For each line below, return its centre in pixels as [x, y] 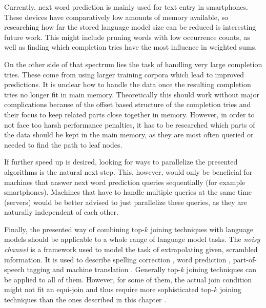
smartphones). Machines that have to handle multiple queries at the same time [128, 192]
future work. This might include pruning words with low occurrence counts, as [127, 37]
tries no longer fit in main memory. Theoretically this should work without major [132, 94]
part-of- [245, 259]
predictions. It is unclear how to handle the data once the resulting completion [128, 84]
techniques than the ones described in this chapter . [85, 300]
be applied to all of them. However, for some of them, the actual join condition [128, 279]
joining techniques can [221, 269]
